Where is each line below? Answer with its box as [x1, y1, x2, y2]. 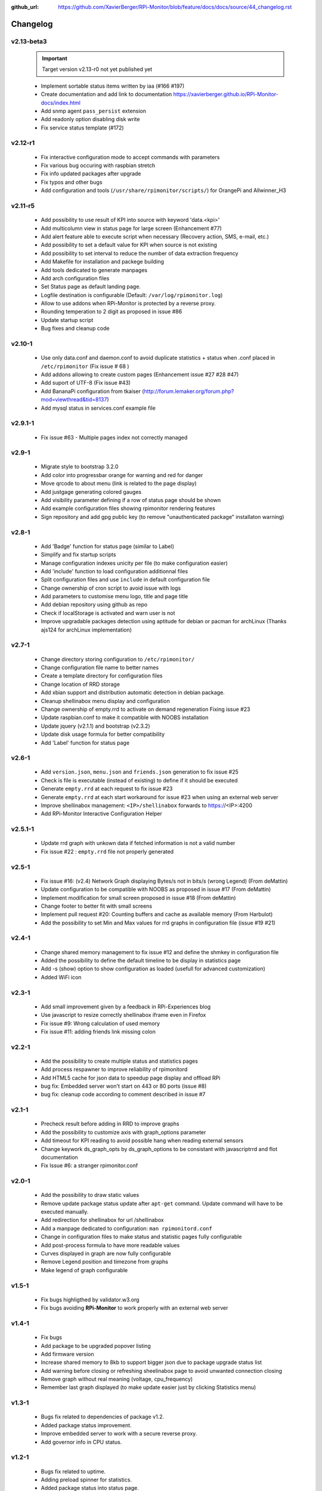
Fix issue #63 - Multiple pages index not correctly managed [41, 434, 188, 441]
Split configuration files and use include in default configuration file [41, 576, 210, 583]
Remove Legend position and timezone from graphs [41, 1258, 168, 1266]
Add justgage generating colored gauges [41, 488, 142, 495]
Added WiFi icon [41, 973, 82, 980]
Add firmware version [41, 1350, 94, 1357]
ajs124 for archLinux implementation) [41, 626, 132, 633]
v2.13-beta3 [11, 37, 47, 45]
